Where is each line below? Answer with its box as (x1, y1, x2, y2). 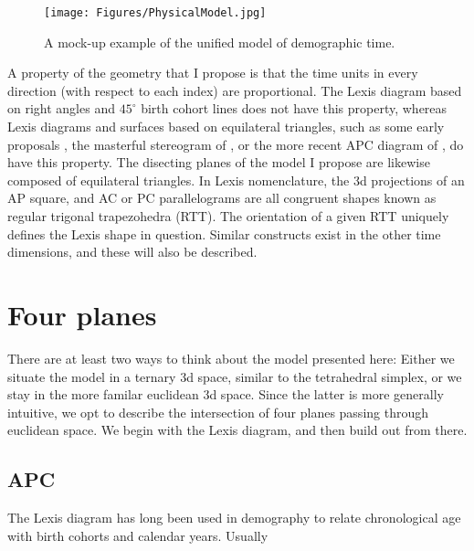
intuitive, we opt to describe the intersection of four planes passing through (7, 402, 429, 421)
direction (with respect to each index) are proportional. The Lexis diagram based (7, 80, 462, 100)
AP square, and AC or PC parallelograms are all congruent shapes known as (7, 188, 437, 207)
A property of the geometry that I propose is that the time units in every (7, 63, 418, 82)
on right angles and (7, 99, 115, 118)
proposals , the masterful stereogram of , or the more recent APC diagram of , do (7, 134, 464, 154)
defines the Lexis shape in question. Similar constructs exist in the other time (7, 224, 441, 243)
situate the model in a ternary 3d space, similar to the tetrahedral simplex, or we (7, 366, 462, 386)
